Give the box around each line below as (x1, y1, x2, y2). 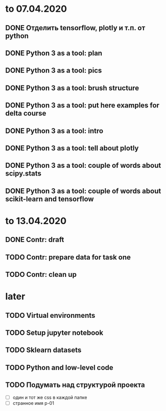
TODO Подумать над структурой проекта (5, 381, 146, 390)
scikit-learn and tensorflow (5, 194, 94, 203)
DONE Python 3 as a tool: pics (5, 66, 102, 75)
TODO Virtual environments (5, 311, 96, 320)
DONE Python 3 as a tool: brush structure (5, 83, 139, 92)
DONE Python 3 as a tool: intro (5, 126, 104, 135)
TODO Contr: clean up (5, 270, 77, 279)
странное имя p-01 (12, 400, 55, 406)
